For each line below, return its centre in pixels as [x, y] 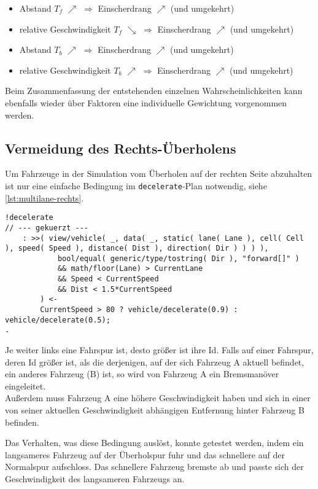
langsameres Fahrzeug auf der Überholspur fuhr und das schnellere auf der [145, 454]
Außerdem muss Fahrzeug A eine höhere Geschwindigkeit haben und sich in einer [158, 398]
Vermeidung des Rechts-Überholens [121, 148]
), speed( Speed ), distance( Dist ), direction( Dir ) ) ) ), [137, 248]
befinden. [22, 422]
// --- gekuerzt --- [47, 228]
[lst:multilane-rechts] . [45, 198]
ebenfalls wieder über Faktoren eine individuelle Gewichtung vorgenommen [146, 102]
